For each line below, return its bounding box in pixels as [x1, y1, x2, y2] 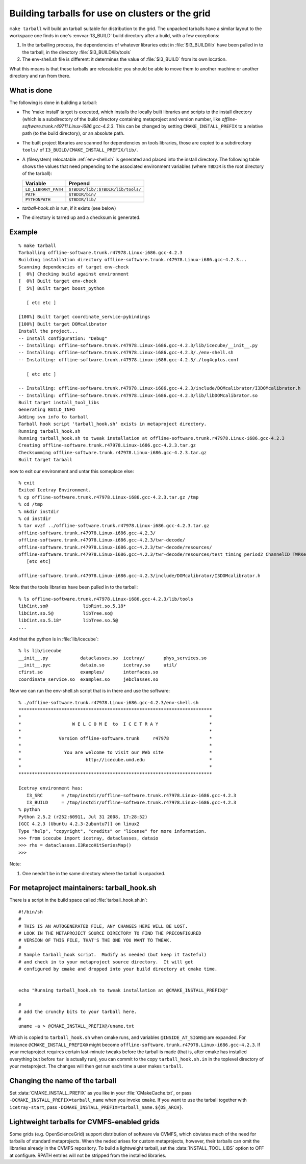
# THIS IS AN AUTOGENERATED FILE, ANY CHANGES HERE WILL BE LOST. [18, 923, 188, 929]
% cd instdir [18, 515, 51, 522]
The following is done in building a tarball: [9, 100, 97, 106]
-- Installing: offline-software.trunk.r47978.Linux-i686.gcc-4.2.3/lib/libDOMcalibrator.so [18, 392, 258, 398]
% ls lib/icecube [18, 648, 62, 654]
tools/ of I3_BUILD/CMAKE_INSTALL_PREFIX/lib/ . [22, 147, 138, 153]
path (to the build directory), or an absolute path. [22, 130, 125, 136]
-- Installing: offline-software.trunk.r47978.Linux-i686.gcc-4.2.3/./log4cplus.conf [18, 357, 239, 362]
